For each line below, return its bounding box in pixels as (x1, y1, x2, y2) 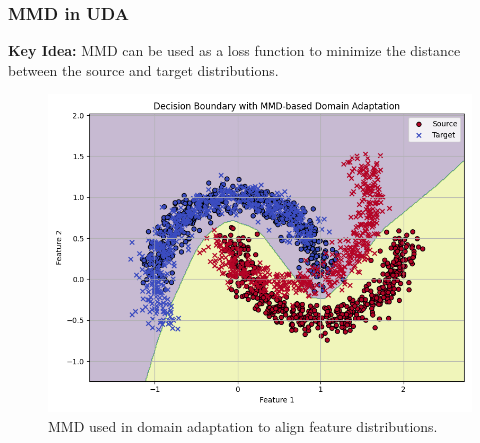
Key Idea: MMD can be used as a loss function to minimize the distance (8, 40, 461, 61)
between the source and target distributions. (8, 59, 279, 80)
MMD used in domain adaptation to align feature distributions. (48, 416, 438, 436)
